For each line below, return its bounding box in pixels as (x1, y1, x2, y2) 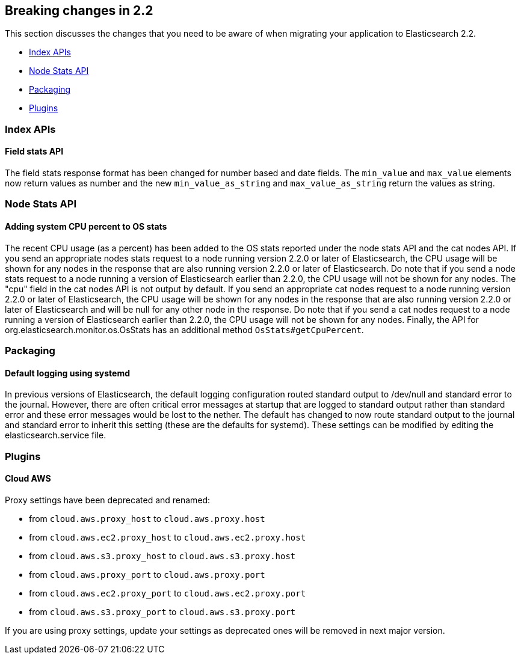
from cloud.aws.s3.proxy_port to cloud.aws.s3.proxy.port (29, 606, 296, 617)
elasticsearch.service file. (5, 430, 106, 441)
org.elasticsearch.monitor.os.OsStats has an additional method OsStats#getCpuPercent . (5, 324, 364, 335)
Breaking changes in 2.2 (5, 3, 153, 18)
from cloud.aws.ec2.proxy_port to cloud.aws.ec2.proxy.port (29, 587, 306, 598)
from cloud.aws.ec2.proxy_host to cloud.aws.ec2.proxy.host (29, 532, 306, 542)
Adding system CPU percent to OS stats (5, 221, 167, 231)
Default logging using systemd (5, 367, 131, 378)
